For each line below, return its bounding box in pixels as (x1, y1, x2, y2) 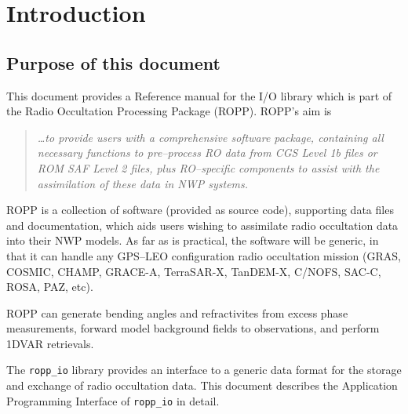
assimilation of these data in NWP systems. (37, 175, 249, 191)
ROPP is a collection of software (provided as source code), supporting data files (6, 202, 394, 218)
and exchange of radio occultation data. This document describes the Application (6, 377, 398, 394)
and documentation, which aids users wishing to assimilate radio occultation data (6, 216, 399, 233)
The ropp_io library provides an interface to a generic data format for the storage (6, 361, 402, 378)
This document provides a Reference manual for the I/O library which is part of (6, 87, 392, 103)
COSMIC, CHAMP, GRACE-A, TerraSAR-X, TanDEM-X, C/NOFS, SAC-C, (6, 263, 381, 279)
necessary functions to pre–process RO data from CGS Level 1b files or (37, 144, 377, 161)
